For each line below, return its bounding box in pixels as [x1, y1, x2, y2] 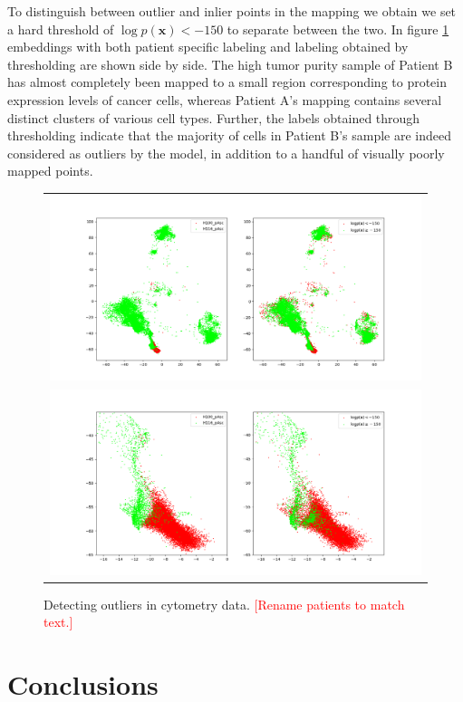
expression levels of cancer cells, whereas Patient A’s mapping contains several [7, 90, 442, 109]
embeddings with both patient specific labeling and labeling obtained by [7, 37, 409, 56]
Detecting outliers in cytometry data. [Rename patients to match [43, 594, 405, 613]
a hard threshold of [7, 19, 114, 38]
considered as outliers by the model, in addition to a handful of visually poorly [7, 143, 445, 162]
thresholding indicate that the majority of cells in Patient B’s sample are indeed [7, 126, 452, 145]
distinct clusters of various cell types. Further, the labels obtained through [7, 108, 420, 127]
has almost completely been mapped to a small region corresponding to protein [7, 72, 448, 91]
